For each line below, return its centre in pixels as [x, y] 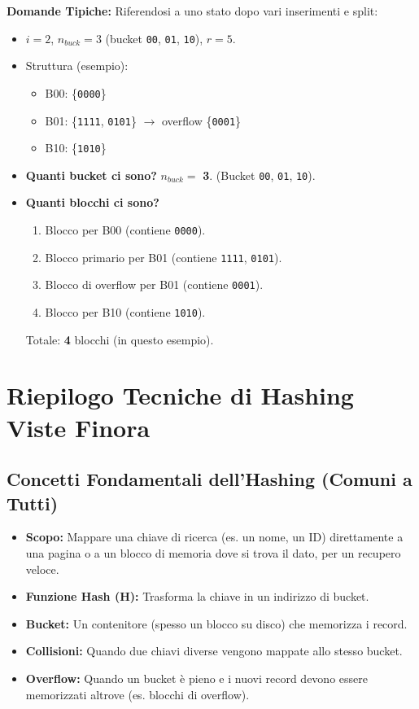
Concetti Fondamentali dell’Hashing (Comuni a [209, 479]
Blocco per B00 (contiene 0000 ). [125, 230]
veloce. [42, 569]
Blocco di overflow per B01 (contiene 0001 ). [154, 284]
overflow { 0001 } [201, 120]
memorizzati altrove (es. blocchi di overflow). [137, 694]
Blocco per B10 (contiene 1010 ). [125, 312]
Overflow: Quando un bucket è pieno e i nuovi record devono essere [196, 678]
